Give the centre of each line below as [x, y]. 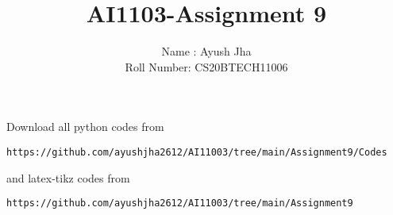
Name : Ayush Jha [206, 51]
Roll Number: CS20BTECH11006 [206, 66]
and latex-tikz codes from [68, 177]
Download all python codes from [85, 127]
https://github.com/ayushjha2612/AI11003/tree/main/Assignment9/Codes [197, 152]
